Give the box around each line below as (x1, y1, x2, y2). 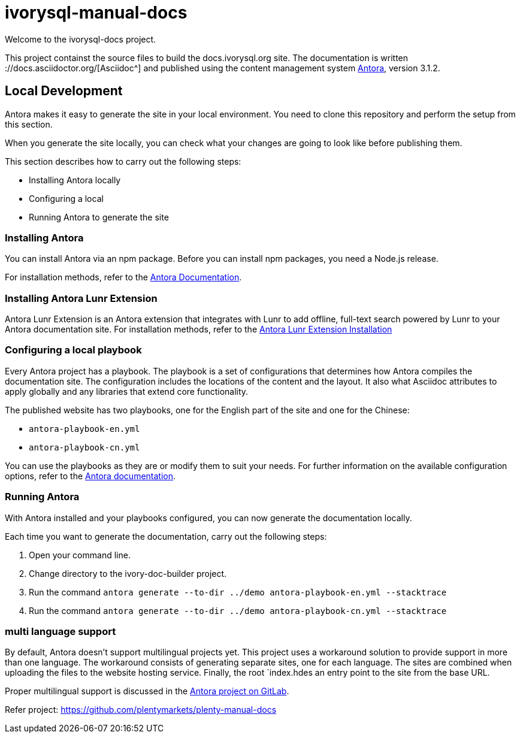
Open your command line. (29, 549, 131, 560)
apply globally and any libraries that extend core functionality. (5, 386, 249, 397)
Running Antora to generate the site (29, 211, 169, 222)
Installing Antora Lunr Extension (5, 292, 158, 304)
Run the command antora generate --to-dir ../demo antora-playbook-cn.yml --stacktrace (29, 605, 447, 616)
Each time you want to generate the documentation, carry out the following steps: (5, 531, 327, 542)
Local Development (5, 83, 123, 99)
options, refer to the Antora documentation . (5, 470, 176, 481)
